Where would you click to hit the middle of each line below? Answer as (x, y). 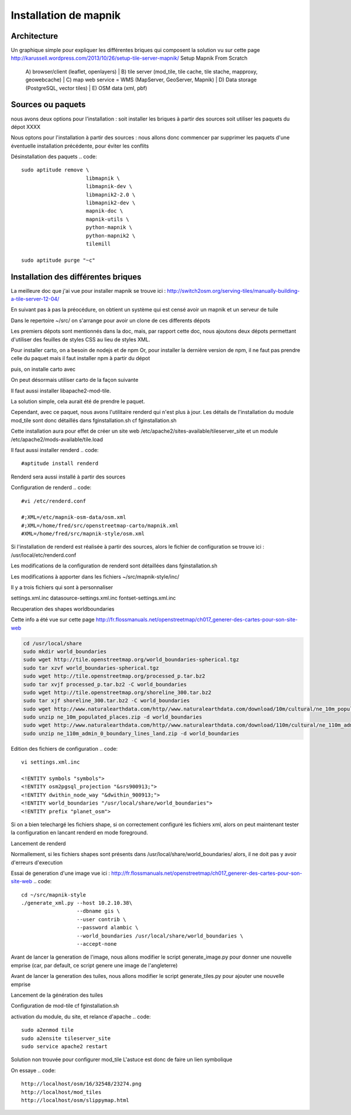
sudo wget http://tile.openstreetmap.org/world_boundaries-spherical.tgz (131, 660)
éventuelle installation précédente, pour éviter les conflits (80, 146)
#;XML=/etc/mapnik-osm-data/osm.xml (74, 517)
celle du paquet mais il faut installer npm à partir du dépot (80, 358)
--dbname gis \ (98, 911)
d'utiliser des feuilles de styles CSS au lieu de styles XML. (80, 339)
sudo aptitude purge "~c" (58, 260)
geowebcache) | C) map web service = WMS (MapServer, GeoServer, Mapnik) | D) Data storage (141, 80)
